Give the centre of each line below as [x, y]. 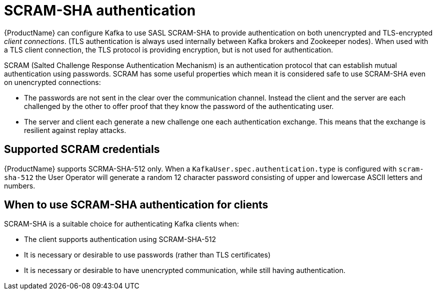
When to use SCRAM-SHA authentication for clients [136, 205]
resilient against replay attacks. [75, 130]
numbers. [20, 185]
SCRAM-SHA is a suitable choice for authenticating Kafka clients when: [121, 224]
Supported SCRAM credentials [82, 149]
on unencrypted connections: [52, 82]
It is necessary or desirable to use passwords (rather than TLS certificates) [147, 255]
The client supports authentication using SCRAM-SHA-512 [120, 239]
